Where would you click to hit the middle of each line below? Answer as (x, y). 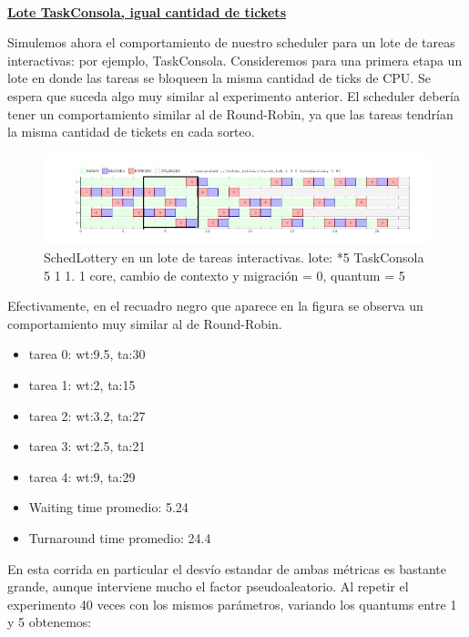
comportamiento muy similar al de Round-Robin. (145, 323)
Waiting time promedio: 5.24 (108, 507)
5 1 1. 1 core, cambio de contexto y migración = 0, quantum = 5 (224, 275)
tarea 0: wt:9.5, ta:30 (87, 354)
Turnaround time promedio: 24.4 (120, 538)
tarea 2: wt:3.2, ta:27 (87, 415)
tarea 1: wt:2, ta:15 (82, 385)
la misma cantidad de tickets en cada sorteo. (131, 132)
